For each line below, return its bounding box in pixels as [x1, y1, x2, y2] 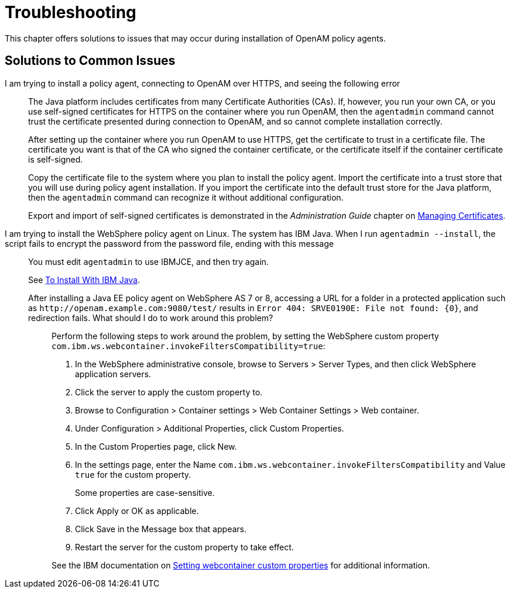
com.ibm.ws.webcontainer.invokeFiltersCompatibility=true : [52, 340, 326, 351]
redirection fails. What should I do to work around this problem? [28, 312, 273, 323]
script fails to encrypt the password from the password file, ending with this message [5, 238, 334, 249]
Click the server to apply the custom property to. [75, 387, 263, 397]
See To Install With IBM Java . [28, 274, 141, 285]
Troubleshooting [5, 2, 136, 22]
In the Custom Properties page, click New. [75, 441, 237, 451]
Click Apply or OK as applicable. [75, 505, 199, 516]
